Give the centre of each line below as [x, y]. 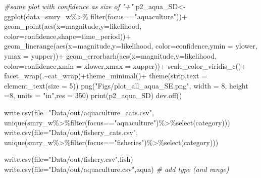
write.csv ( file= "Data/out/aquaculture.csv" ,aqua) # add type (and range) [117, 169]
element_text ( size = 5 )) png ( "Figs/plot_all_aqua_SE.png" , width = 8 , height [126, 85]
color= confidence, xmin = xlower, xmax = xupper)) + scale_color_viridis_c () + [125, 65]
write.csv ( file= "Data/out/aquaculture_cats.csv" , [79, 112]
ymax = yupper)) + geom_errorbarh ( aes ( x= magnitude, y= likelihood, [110, 55]
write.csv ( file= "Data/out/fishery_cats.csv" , [71, 132]
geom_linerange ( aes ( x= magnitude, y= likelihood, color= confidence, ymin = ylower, [131, 46]
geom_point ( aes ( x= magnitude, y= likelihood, [73, 26]
